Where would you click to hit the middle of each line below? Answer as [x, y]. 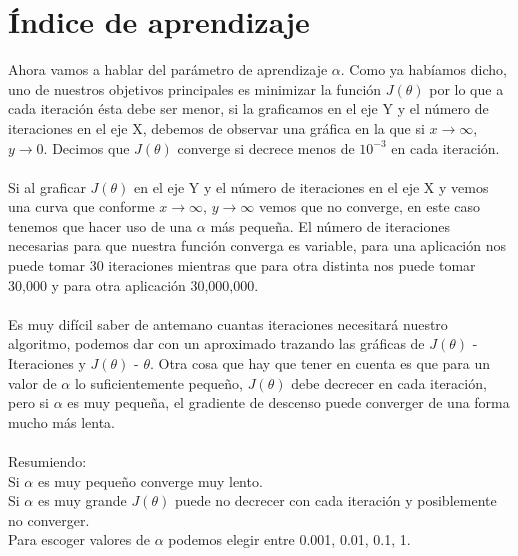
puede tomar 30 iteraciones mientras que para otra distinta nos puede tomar [242, 265]
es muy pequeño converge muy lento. [150, 480]
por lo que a [466, 88]
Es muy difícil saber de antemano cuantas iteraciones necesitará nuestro [228, 323]
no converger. [49, 519]
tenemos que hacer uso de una [100, 225]
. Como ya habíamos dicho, [423, 69]
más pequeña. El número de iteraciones [330, 225]
